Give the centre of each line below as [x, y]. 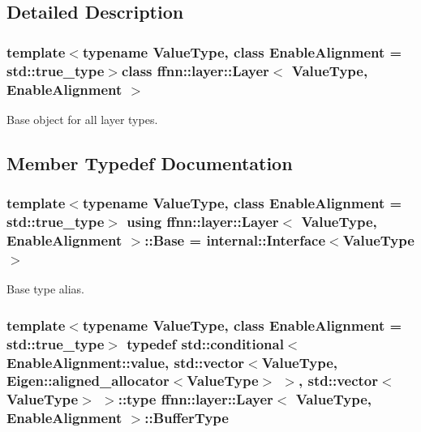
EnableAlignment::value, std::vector [126, 362]
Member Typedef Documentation [150, 163]
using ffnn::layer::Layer [203, 222]
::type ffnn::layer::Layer [195, 399]
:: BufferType [187, 418]
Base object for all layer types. [82, 119]
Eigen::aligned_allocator [88, 381]
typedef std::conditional [205, 343]
